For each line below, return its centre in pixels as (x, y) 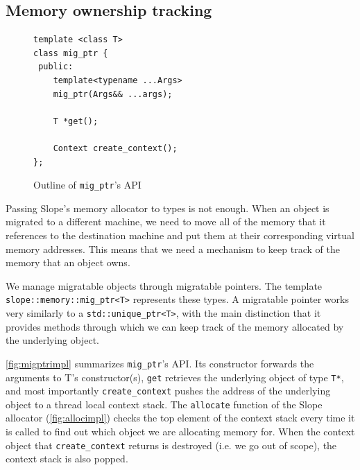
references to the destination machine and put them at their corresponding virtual (180, 235)
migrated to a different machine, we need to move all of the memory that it (166, 221)
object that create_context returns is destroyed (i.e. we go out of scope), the (171, 445)
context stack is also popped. (67, 459)
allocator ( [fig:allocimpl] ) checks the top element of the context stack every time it (180, 418)
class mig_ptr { (71, 53)
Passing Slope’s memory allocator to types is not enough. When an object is (168, 208)
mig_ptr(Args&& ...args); (113, 94)
